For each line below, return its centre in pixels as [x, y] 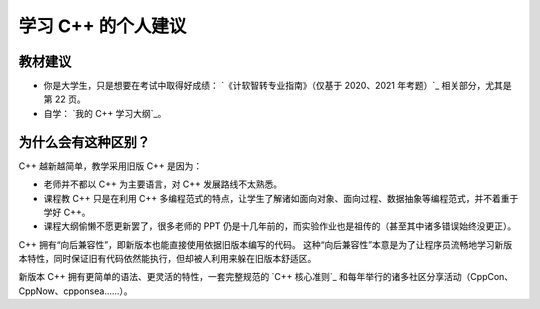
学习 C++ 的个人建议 [102, 26]
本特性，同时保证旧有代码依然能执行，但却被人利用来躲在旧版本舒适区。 [167, 259]
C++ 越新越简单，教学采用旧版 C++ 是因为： [110, 166]
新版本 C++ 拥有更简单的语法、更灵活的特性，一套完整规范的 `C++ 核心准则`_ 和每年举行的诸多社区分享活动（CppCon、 [266, 277]
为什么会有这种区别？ [84, 141]
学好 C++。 [67, 212]
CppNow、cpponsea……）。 [76, 291]
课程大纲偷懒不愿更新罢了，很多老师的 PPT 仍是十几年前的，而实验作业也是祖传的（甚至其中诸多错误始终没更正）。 [280, 226]
